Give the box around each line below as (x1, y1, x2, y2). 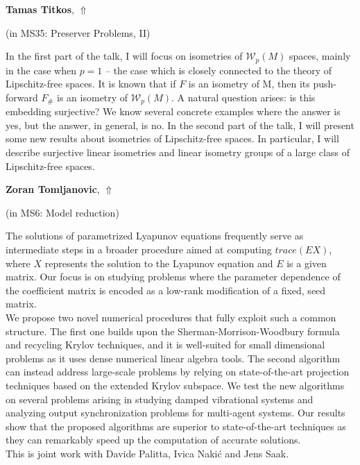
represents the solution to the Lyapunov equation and (44, 255, 273, 270)
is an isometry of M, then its (188, 76, 310, 91)
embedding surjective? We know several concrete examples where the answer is (6, 104, 341, 119)
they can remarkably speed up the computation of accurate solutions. (6, 432, 301, 447)
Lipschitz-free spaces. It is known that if (6, 76, 176, 91)
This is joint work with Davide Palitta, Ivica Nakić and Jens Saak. (6, 446, 289, 460)
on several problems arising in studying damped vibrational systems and (6, 391, 314, 406)
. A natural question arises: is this (171, 90, 316, 104)
